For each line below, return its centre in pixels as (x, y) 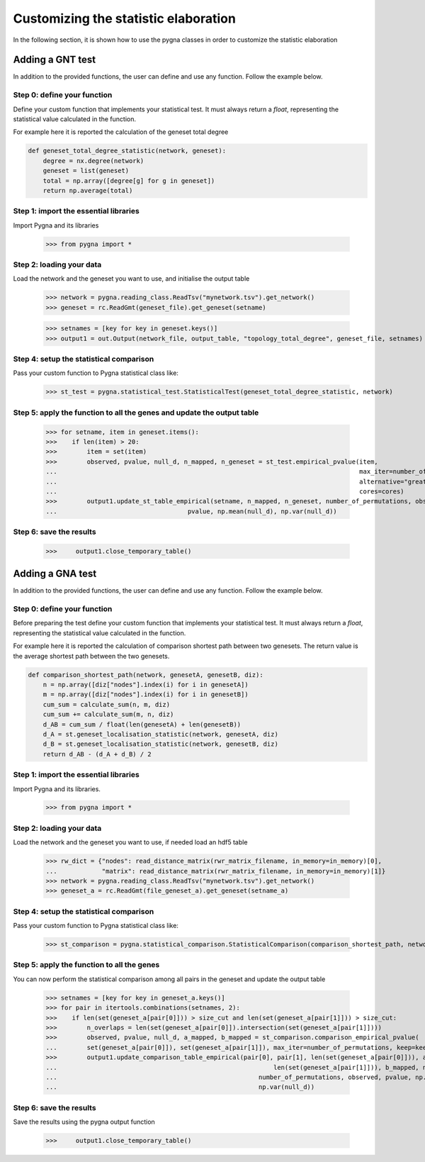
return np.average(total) (88, 190)
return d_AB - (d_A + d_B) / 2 (97, 754)
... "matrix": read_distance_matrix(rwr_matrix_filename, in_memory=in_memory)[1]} (216, 871)
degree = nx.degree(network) (93, 161)
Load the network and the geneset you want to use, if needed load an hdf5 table (130, 842)
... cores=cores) (225, 491)
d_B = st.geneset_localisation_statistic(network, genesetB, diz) (161, 744)
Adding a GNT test (55, 60)
